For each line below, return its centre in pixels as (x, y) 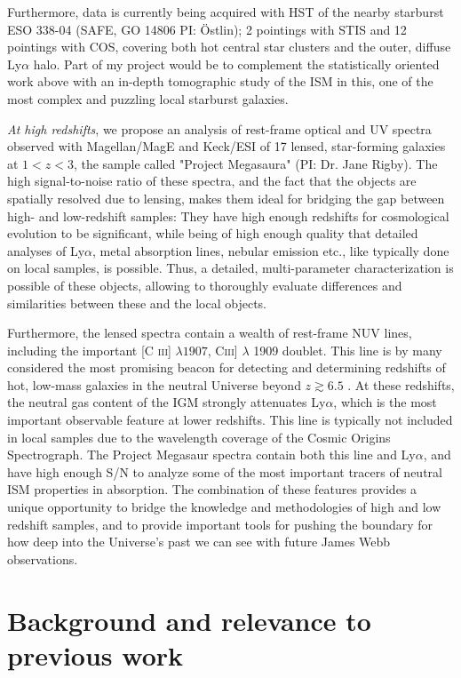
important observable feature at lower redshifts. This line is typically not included (230, 420)
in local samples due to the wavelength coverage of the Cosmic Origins (199, 437)
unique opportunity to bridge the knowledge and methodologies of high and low (224, 507)
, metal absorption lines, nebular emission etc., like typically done (271, 250)
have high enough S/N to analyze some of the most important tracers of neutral (225, 471)
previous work (95, 654)
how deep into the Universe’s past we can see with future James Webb (199, 542)
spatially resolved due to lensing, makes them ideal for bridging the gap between (226, 198)
